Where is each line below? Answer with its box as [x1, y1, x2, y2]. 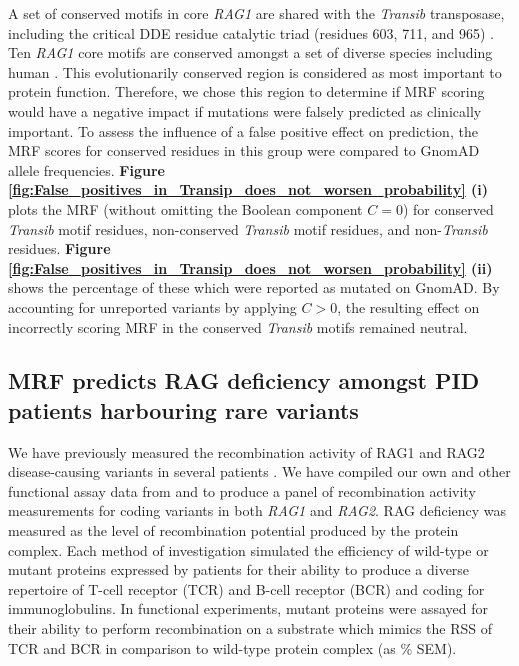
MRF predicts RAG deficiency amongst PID [8, 365, 480, 396]
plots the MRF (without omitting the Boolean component [8, 198, 363, 219]
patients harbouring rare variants [8, 394, 359, 425]
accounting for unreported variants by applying [8, 296, 297, 317]
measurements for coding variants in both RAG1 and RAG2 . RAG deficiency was [8, 500, 507, 521]
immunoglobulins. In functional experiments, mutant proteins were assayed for [8, 598, 489, 619]
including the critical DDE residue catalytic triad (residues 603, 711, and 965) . [8, 22, 494, 43]
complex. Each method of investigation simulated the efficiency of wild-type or [8, 539, 489, 560]
